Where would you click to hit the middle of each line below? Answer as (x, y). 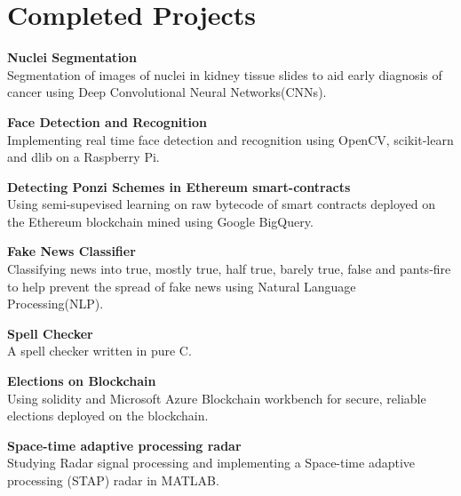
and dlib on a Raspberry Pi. (83, 157)
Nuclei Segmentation (72, 57)
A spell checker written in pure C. (99, 351)
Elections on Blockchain (82, 381)
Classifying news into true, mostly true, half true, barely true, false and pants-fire (229, 269)
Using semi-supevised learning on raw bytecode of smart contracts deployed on (222, 204)
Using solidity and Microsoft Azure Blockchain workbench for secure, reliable (217, 398)
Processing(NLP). (56, 304)
